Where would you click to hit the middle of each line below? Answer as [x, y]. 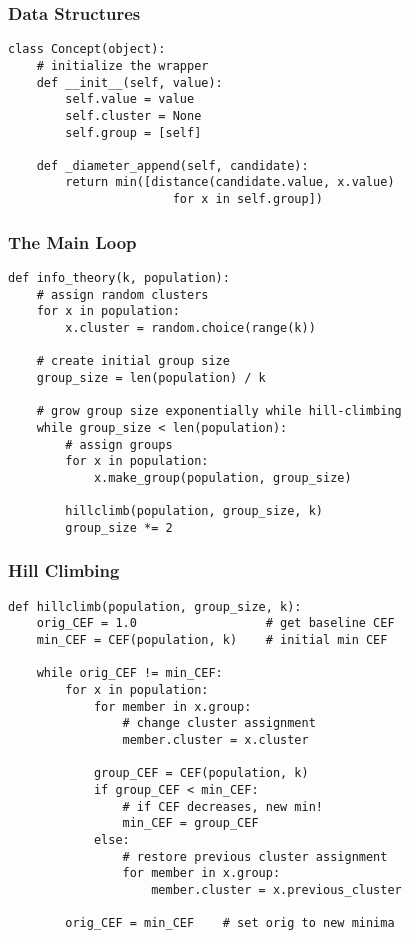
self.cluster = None [133, 115]
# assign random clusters [122, 294]
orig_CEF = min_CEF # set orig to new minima [230, 923]
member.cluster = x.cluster [215, 739]
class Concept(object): [87, 49]
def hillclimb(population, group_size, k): [155, 606]
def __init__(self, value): [129, 82]
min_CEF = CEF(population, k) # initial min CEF [212, 640]
